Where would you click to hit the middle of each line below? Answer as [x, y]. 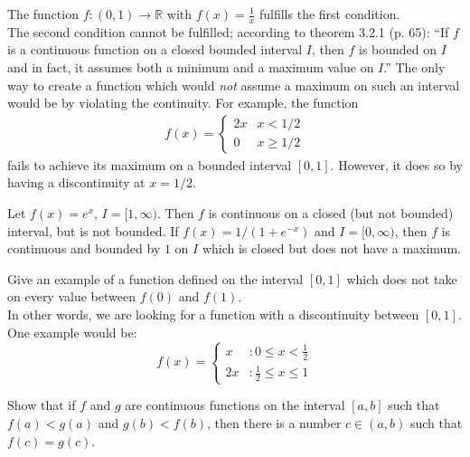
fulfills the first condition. [329, 14]
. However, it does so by [396, 164]
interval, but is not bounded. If [93, 230]
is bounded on [398, 49]
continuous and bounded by [84, 248]
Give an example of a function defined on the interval [155, 278]
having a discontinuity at [76, 182]
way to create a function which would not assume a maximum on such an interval [234, 85]
